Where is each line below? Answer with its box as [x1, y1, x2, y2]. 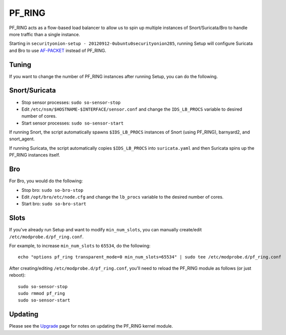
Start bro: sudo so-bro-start [21, 201, 87, 207]
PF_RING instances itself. [9, 152, 60, 158]
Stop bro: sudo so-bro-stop [21, 187, 84, 193]
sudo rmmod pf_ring [18, 291, 65, 296]
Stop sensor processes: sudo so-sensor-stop [21, 99, 121, 105]
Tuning [9, 60, 32, 69]
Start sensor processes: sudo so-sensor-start [21, 120, 124, 126]
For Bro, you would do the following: [9, 178, 83, 184]
